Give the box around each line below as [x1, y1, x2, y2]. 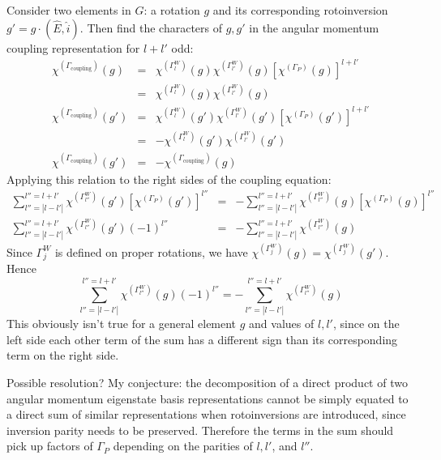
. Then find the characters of [79, 19, 222, 36]
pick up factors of [6, 437, 93, 454]
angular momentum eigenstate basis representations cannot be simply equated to [6, 390, 409, 407]
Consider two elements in [6, 2, 131, 18]
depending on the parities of [113, 437, 253, 454]
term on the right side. [6, 347, 119, 364]
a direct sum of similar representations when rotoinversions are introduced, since [6, 406, 406, 423]
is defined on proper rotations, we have [54, 243, 248, 260]
